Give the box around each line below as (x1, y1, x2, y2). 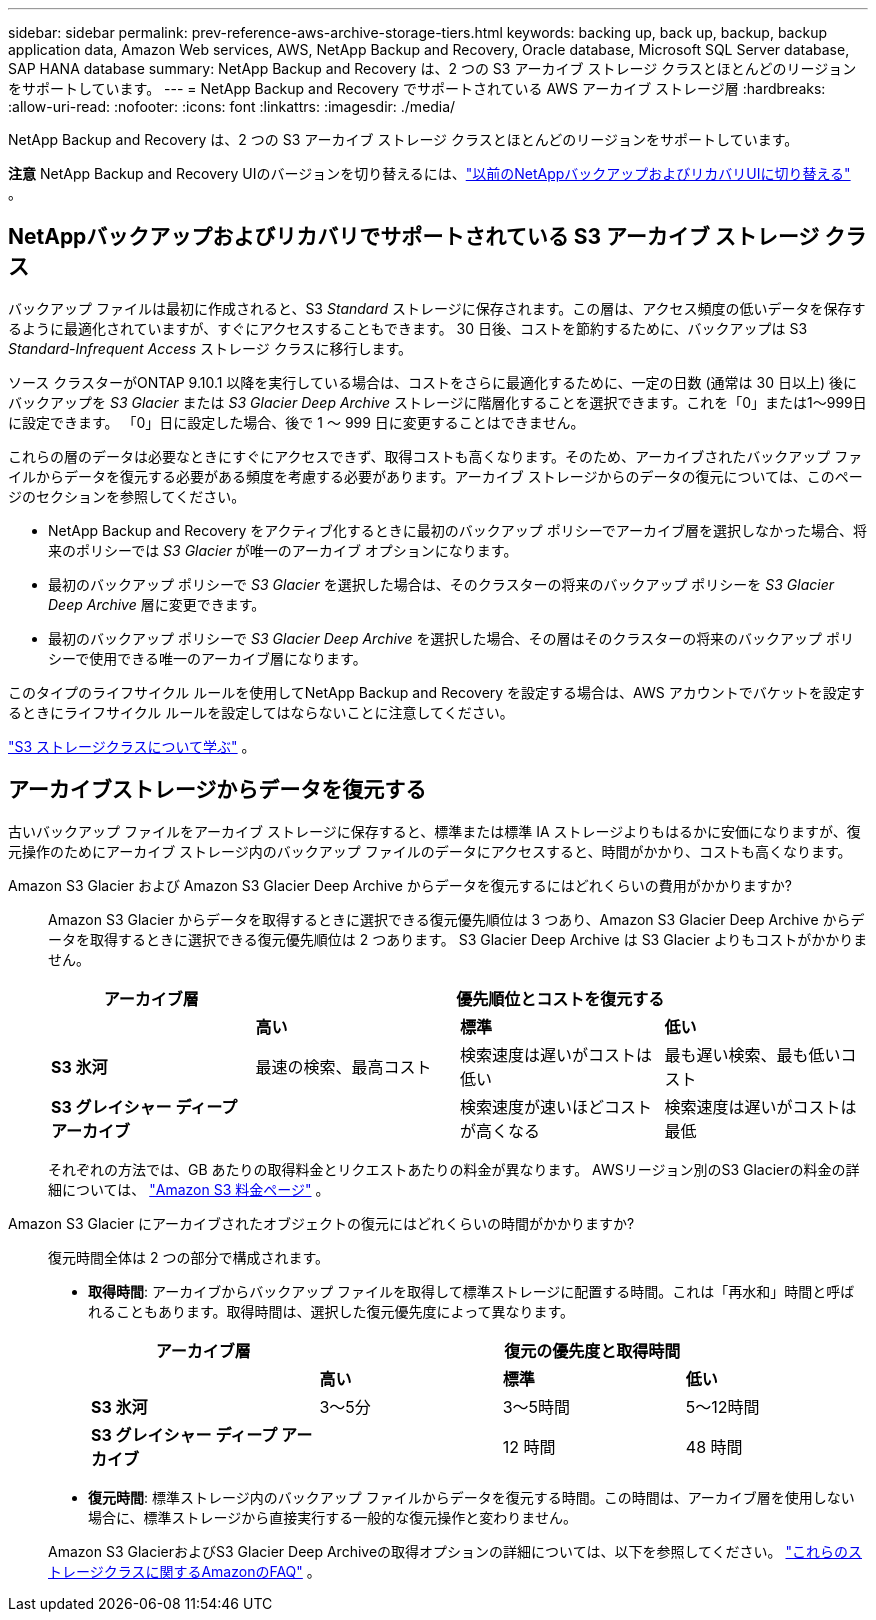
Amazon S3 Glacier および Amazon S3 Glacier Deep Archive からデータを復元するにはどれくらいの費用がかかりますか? (8, 876, 792, 894)
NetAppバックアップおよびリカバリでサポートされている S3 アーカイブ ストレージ (8, 224, 820, 250)
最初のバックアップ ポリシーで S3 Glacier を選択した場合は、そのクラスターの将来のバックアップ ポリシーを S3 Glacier (48, 575, 835, 593)
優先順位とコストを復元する (456, 988, 665, 1009)
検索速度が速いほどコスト (460, 1096, 653, 1117)
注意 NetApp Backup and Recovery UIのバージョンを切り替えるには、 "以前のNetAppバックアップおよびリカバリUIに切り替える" (8, 165, 851, 182)
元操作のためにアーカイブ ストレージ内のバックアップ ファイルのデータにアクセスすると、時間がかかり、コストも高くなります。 (8, 842, 852, 860)
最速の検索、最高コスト (255, 1056, 432, 1077)
